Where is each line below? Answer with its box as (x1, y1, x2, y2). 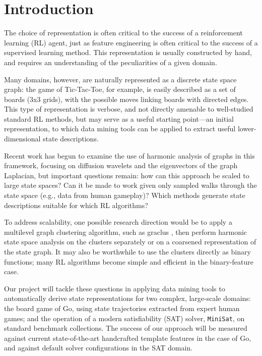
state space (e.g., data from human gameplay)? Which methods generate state (4, 190, 245, 200)
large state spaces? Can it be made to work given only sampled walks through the (4, 180, 257, 190)
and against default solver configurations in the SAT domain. (4, 342, 193, 353)
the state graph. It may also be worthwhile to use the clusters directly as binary (4, 246, 251, 257)
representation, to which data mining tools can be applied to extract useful (4, 123, 236, 134)
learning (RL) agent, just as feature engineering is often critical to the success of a (4, 37, 258, 47)
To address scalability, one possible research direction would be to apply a (4, 217, 232, 227)
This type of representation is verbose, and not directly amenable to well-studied (4, 104, 253, 114)
